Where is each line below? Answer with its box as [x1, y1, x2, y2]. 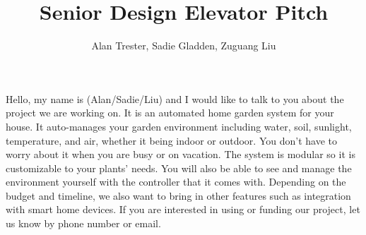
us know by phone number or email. [6, 216, 161, 231]
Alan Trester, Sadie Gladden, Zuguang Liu [91, 38, 276, 53]
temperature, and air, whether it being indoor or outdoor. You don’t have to [6, 133, 337, 147]
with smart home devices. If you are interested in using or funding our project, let [6, 202, 360, 217]
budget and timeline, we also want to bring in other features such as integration [6, 188, 351, 203]
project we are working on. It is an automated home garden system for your [6, 105, 334, 120]
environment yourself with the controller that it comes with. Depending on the [6, 174, 346, 189]
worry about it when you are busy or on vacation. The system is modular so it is [6, 147, 355, 162]
